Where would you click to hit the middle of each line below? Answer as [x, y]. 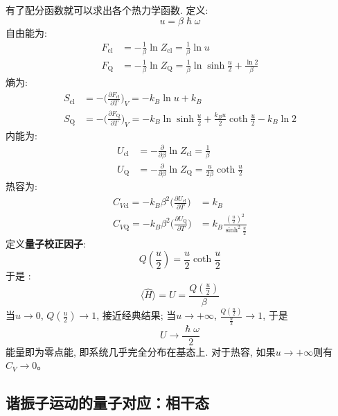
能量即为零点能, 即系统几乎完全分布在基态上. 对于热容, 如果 [141, 351]
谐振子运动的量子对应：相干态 [107, 402]
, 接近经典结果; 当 [136, 315]
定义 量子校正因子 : [46, 243]
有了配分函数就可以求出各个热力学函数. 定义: [107, 10]
